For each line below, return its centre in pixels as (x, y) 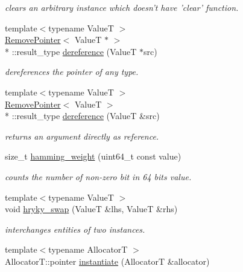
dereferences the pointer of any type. (72, 72)
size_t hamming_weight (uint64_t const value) (93, 156)
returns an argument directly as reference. (82, 136)
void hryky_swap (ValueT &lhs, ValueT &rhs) (91, 209)
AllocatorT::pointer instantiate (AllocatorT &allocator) (107, 261)
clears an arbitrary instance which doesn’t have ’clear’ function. (122, 7)
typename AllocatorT (88, 249)
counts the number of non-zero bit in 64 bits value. (98, 176)
